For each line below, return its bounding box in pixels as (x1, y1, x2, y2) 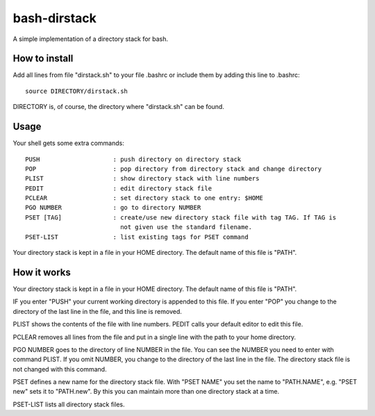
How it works (12, 266, 71, 278)
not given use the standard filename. (120, 223, 253, 231)
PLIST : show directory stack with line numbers (25, 174, 260, 183)
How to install (12, 53, 74, 65)
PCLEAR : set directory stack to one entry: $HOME (25, 194, 263, 202)
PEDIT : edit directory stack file (25, 184, 212, 192)
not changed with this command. (12, 365, 107, 373)
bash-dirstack (12, 10, 97, 26)
